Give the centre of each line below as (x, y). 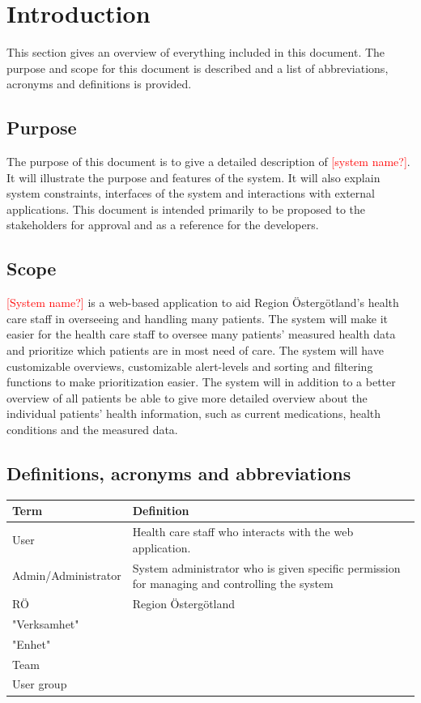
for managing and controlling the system (233, 584)
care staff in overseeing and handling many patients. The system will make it (197, 318)
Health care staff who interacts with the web (243, 532)
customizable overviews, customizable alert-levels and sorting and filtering (190, 366)
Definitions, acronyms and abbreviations (179, 473)
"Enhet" (32, 643)
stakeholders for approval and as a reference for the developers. (163, 225)
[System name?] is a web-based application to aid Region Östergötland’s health (203, 303)
